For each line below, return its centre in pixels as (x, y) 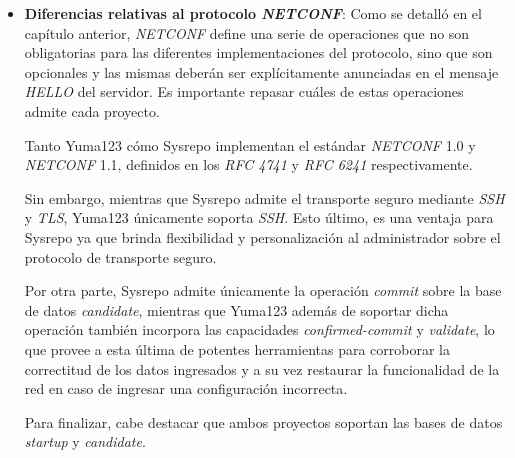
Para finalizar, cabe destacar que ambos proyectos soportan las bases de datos (263, 421)
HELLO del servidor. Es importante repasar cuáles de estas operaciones (244, 91)
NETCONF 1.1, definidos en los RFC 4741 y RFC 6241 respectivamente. (248, 164)
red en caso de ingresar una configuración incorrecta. (186, 388)
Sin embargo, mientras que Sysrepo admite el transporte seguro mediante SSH (264, 197)
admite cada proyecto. (92, 110)
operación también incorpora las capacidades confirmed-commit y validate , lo (259, 329)
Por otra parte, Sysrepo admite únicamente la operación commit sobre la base (263, 290)
